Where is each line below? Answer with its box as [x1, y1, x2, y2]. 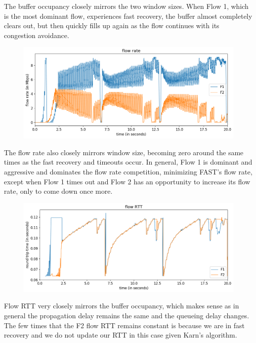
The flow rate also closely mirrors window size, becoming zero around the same [4, 147, 244, 157]
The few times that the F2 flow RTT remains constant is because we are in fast [4, 320, 245, 330]
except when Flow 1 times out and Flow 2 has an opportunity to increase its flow [4, 176, 251, 186]
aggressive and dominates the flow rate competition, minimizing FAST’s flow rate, [4, 166, 253, 176]
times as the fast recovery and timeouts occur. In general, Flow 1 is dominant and [4, 157, 253, 167]
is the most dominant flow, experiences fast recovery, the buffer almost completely [4, 10, 253, 21]
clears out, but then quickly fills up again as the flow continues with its [4, 20, 219, 31]
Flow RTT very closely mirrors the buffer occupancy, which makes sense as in [4, 300, 239, 311]
